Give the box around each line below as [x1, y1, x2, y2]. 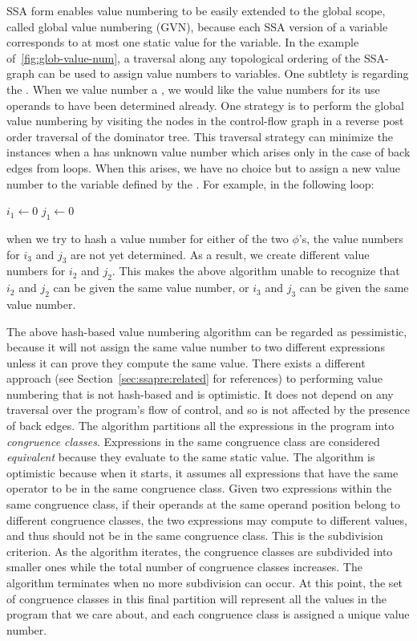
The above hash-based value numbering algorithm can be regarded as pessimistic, [6, 323, 407, 339]
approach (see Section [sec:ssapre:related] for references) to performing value [6, 370, 383, 387]
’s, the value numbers [298, 229, 403, 246]
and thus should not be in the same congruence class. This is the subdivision [6, 527, 383, 544]
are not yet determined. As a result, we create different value [71, 245, 370, 262]
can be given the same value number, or [53, 279, 249, 296]
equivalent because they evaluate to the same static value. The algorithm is [6, 448, 375, 465]
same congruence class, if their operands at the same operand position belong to [6, 496, 400, 513]
